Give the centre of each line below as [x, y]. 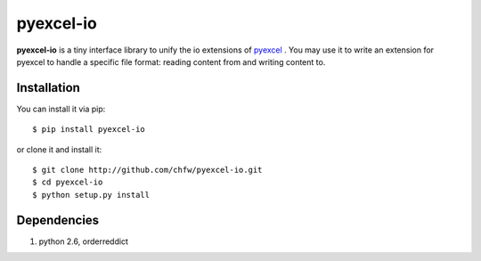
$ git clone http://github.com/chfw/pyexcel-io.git [147, 170]
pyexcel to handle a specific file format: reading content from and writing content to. [171, 61]
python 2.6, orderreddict [84, 241]
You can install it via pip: [61, 109]
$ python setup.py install [91, 195]
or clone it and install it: [59, 149]
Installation [48, 88]
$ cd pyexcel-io [68, 182]
